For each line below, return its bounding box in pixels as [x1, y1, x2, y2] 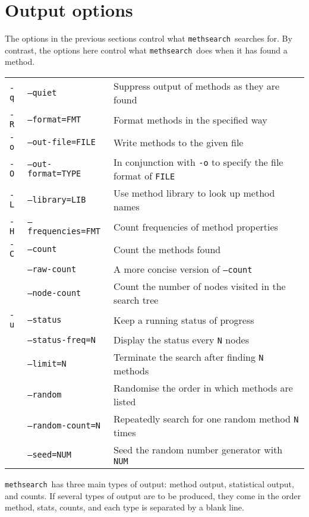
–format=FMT [27, 115, 81, 125]
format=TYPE [27, 169, 81, 179]
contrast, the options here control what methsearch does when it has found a [5, 43, 288, 56]
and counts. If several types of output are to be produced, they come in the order [5, 489, 301, 502]
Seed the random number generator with [113, 443, 283, 457]
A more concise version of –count [113, 262, 253, 276]
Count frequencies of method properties [113, 219, 278, 234]
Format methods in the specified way [113, 112, 267, 127]
